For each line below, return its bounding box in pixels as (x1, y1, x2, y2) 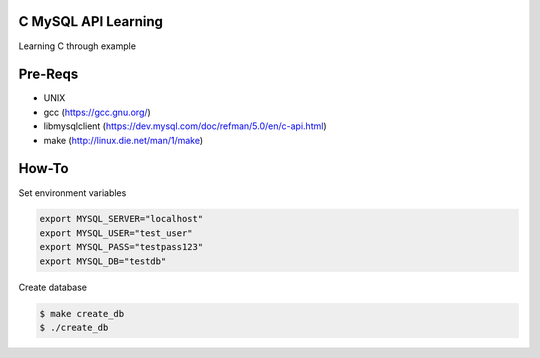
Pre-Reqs (18, 66, 79, 83)
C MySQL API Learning (18, 13, 164, 30)
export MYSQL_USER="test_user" (39, 227, 194, 239)
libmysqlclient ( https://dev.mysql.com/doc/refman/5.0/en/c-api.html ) (43, 120, 327, 132)
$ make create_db (39, 308, 125, 319)
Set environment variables (18, 186, 127, 199)
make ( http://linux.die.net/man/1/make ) (43, 134, 204, 146)
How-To (18, 160, 69, 177)
